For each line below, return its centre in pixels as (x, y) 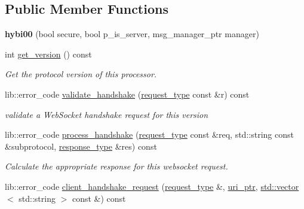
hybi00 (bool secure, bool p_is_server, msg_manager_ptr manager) (132, 34)
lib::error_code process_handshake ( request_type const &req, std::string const (149, 134)
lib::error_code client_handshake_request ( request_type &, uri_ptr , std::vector (152, 186)
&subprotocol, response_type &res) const (81, 146)
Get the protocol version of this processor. (81, 74)
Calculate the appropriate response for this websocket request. (116, 166)
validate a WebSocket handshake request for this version (107, 114)
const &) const (99, 198)
